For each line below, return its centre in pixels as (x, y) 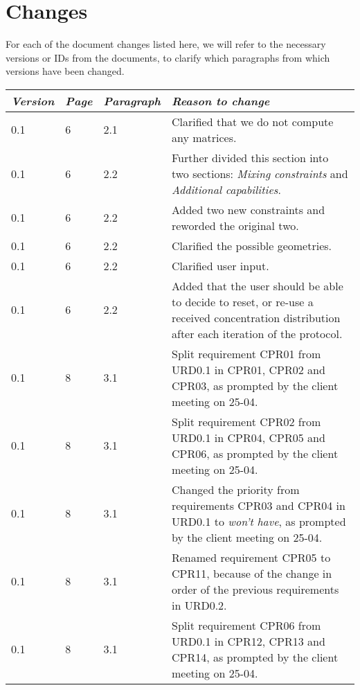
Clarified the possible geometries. (251, 245)
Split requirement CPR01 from (246, 353)
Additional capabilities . (226, 189)
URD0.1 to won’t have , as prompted (259, 521)
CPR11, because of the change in (252, 573)
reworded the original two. (235, 225)
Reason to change (220, 100)
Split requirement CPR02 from (246, 421)
